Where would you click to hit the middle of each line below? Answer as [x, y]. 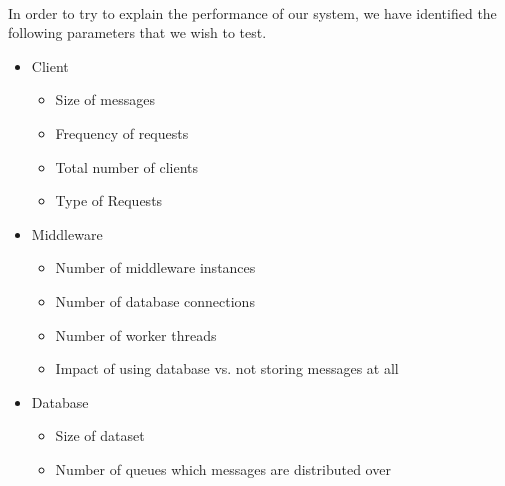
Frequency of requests [122, 132]
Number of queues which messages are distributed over [223, 468]
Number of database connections [155, 300]
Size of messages [105, 99]
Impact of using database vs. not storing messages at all [227, 368]
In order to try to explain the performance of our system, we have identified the [252, 12]
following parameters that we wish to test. [137, 32]
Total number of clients [127, 166]
